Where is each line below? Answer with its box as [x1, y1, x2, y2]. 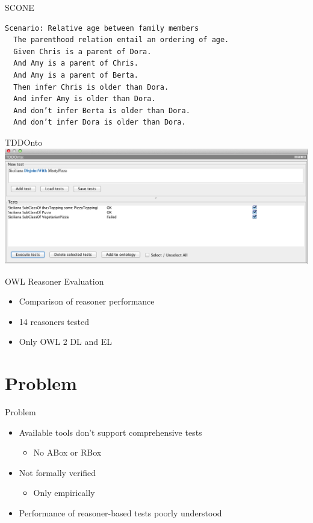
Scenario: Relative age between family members [5, 23, 199, 32]
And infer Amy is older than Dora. [13, 94, 156, 104]
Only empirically [33, 486, 95, 499]
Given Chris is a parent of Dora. [13, 47, 152, 56]
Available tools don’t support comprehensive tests [19, 426, 202, 438]
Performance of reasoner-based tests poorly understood [19, 507, 222, 519]
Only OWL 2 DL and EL [19, 335, 113, 348]
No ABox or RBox [33, 446, 102, 459]
